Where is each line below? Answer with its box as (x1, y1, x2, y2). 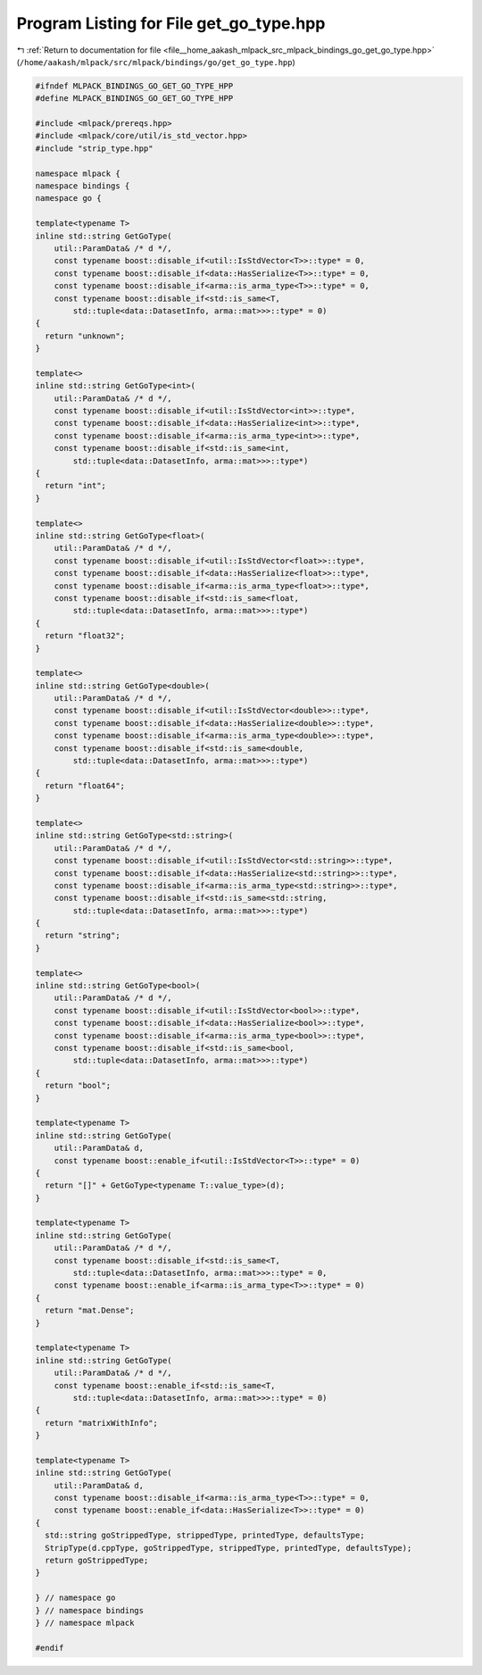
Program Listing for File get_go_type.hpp (16, 13, 326, 33)
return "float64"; (45, 780, 125, 790)
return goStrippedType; (45, 1555, 149, 1566)
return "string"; (45, 930, 120, 941)
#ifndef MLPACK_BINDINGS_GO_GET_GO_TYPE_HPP (35, 80, 234, 91)
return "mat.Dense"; (45, 1305, 135, 1316)
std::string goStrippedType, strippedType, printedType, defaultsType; (45, 1530, 365, 1540)
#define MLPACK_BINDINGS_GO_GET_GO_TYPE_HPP (35, 94, 234, 104)
